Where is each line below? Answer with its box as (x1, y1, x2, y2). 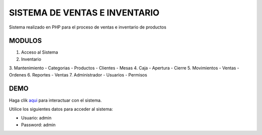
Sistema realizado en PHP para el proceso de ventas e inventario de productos (9, 24, 167, 30)
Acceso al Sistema (21, 49, 58, 55)
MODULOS (9, 37, 42, 45)
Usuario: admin (21, 115, 52, 121)
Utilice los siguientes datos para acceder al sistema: (9, 106, 114, 112)
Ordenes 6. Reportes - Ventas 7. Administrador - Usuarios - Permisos (9, 72, 147, 77)
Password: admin (21, 121, 56, 128)
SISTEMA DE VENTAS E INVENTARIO (9, 7, 160, 18)
